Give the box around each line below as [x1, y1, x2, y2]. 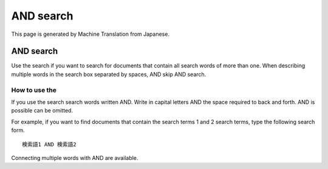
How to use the [11, 86, 57, 94]
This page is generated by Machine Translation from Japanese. [11, 30, 170, 38]
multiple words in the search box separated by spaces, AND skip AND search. [11, 71, 207, 78]
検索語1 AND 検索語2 [22, 140, 77, 148]
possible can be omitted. [11, 107, 73, 114]
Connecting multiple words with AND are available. [11, 154, 138, 161]
